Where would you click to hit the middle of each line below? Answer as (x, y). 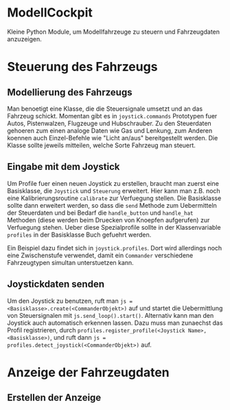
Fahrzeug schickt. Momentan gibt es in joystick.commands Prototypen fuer (112, 116)
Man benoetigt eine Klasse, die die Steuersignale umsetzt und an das (105, 109)
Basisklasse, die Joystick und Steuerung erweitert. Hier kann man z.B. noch (114, 191)
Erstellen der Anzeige (54, 398)
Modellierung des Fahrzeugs (70, 92)
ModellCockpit (50, 13)
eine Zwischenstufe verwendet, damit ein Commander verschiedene (100, 255)
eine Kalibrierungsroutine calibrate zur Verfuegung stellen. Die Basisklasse (114, 198)
